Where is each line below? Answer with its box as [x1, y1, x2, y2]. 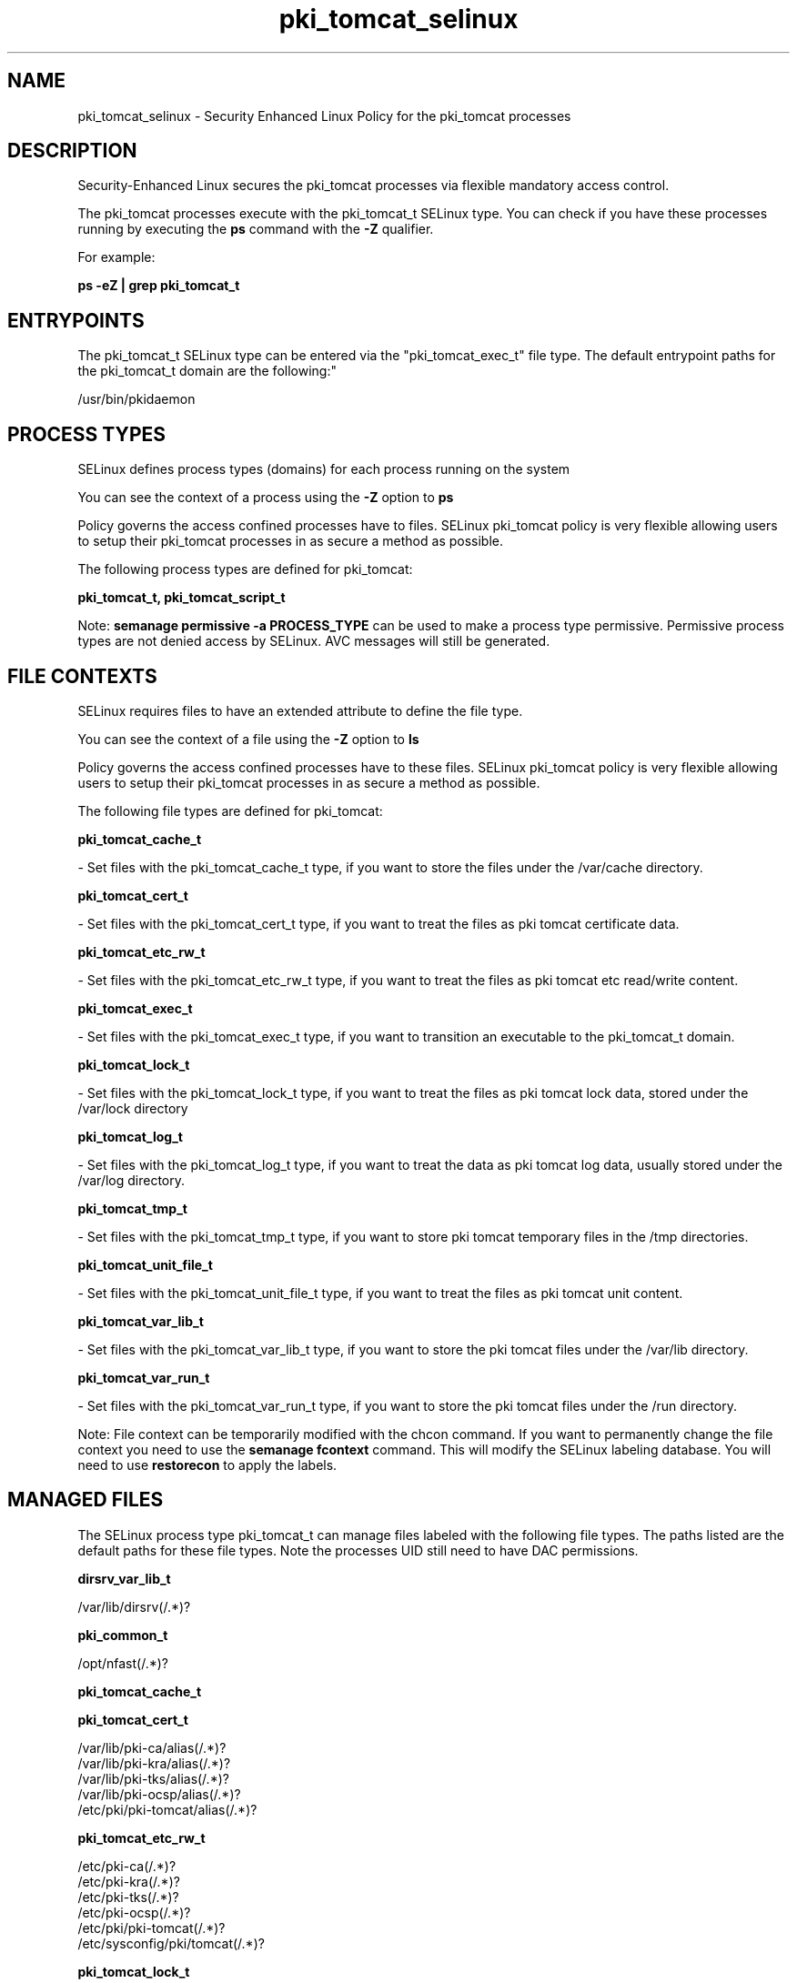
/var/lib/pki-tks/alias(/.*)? [77, 1770, 229, 1787]
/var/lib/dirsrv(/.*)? [77, 1598, 191, 1615]
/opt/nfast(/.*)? [77, 1655, 169, 1671]
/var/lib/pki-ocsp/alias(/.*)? [77, 1786, 241, 1802]
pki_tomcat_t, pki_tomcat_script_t [77, 589, 286, 606]
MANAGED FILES [7, 1488, 164, 1512]
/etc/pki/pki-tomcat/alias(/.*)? [77, 1801, 257, 1817]
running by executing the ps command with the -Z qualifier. [77, 221, 434, 237]
